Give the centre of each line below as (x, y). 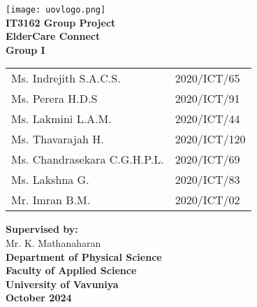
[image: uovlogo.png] (56, 10)
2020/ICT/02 (207, 200)
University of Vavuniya (62, 284)
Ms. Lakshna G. (50, 180)
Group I (25, 49)
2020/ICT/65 (207, 78)
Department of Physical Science (84, 256)
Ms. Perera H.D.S (54, 99)
